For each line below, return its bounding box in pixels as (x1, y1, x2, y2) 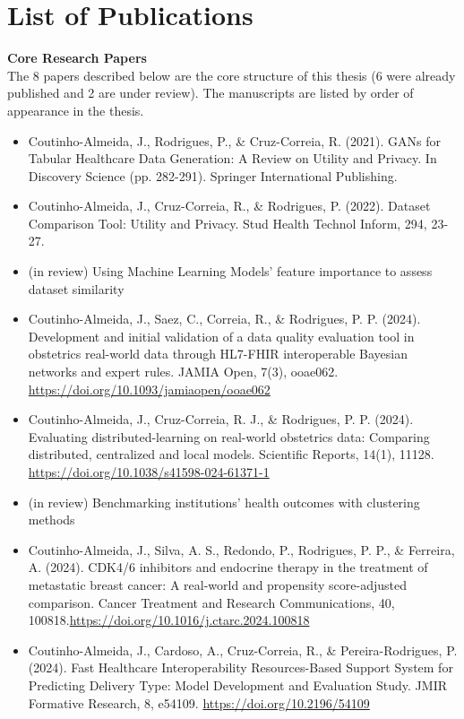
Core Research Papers (7, 48, 147, 67)
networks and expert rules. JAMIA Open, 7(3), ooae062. (28, 362, 339, 381)
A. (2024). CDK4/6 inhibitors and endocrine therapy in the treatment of (28, 558, 428, 576)
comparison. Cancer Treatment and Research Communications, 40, (28, 593, 395, 611)
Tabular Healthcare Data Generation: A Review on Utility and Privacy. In (28, 149, 437, 168)
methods (28, 510, 75, 529)
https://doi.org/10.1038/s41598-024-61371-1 (28, 463, 270, 481)
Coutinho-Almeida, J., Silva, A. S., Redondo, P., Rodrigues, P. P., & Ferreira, (28, 540, 455, 559)
